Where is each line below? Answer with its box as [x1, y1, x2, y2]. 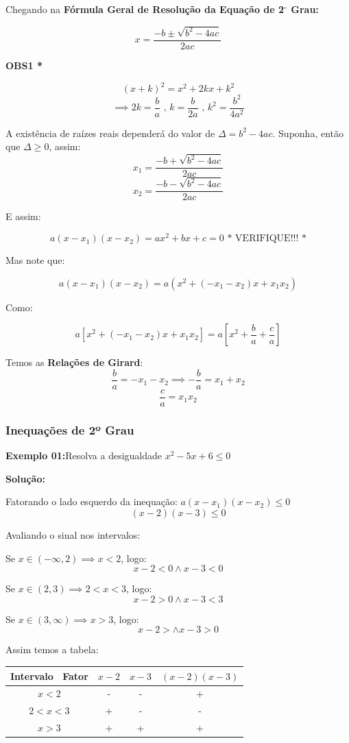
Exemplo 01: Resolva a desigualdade [5, 448, 162, 463]
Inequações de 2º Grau [5, 421, 134, 438]
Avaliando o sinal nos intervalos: [5, 528, 141, 542]
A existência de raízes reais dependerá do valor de [5, 125, 215, 140]
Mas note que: [5, 253, 65, 267]
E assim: [5, 209, 41, 223]
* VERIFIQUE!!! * [227, 234, 306, 244]
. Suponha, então [272, 125, 344, 140]
